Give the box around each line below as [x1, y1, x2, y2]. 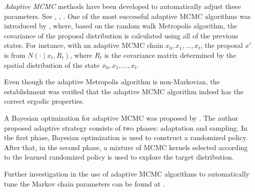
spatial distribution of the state [4, 59, 100, 70]
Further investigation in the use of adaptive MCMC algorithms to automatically [4, 168, 249, 179]
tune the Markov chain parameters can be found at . [4, 178, 165, 189]
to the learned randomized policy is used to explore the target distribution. [4, 152, 234, 162]
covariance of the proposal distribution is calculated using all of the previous [4, 30, 238, 40]
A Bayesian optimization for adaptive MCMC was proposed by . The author [4, 112, 238, 123]
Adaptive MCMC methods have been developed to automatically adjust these [4, 1, 241, 11]
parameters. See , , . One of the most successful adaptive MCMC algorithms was [4, 10, 251, 21]
